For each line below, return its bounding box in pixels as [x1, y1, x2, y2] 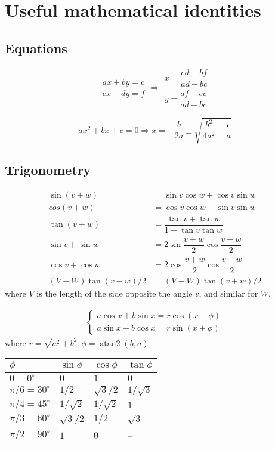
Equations [5, 38, 67, 57]
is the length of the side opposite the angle [36, 286, 193, 299]
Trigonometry [5, 160, 91, 178]
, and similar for [199, 286, 258, 299]
